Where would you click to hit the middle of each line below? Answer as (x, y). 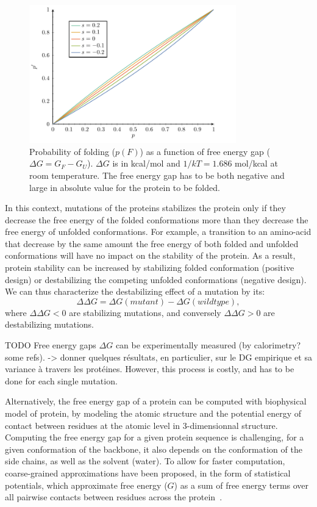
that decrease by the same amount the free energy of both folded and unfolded (152, 243)
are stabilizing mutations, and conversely (145, 312)
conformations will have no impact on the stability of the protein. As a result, (150, 255)
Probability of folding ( (73, 151)
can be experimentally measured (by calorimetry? (208, 345)
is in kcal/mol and (146, 163)
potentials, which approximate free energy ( (86, 485)
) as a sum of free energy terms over (241, 485)
